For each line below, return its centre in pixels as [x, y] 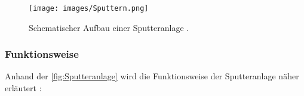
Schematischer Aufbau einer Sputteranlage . [109, 27]
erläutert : [23, 88]
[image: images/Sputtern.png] [89, 8]
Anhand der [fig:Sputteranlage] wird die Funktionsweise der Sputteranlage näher [152, 76]
